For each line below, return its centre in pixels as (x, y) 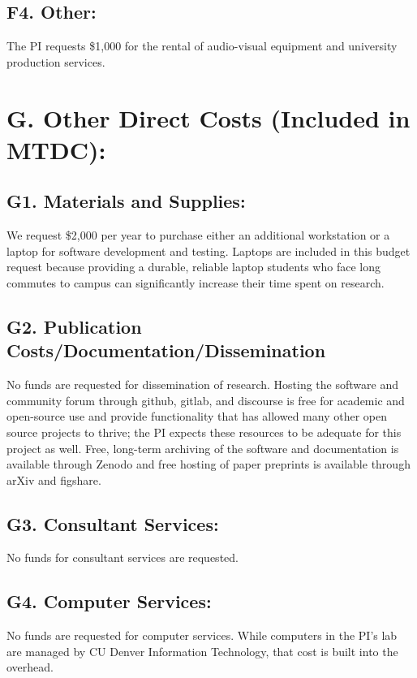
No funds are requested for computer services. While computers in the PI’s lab (202, 635)
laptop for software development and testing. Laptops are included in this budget (208, 250)
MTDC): (56, 149)
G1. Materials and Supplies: (126, 201)
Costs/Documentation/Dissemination (166, 350)
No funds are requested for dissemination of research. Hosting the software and (202, 384)
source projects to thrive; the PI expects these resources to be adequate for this (204, 432)
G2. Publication (74, 326)
